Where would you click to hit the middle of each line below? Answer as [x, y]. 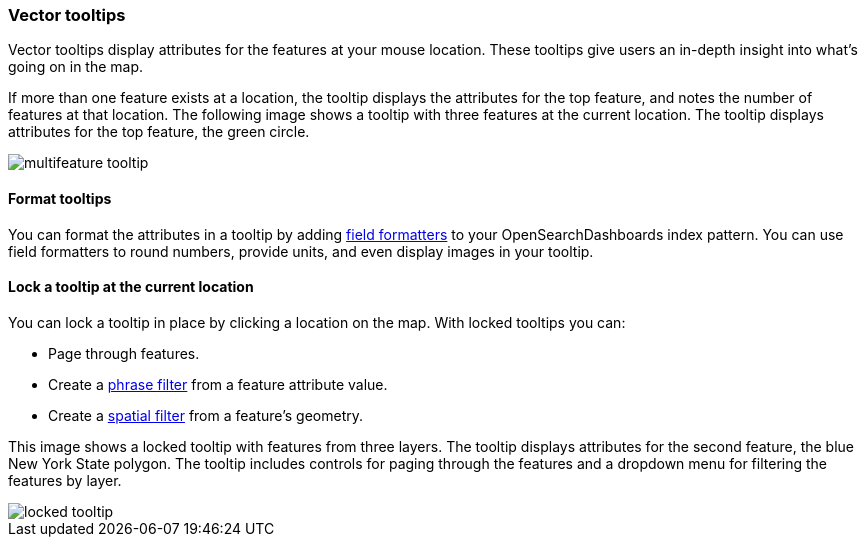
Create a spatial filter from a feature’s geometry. [205, 415]
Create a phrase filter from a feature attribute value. [218, 384]
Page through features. [124, 353]
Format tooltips [60, 198]
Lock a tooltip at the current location [131, 287]
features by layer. [65, 480]
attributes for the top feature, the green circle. [159, 132]
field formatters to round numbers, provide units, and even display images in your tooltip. [301, 251]
